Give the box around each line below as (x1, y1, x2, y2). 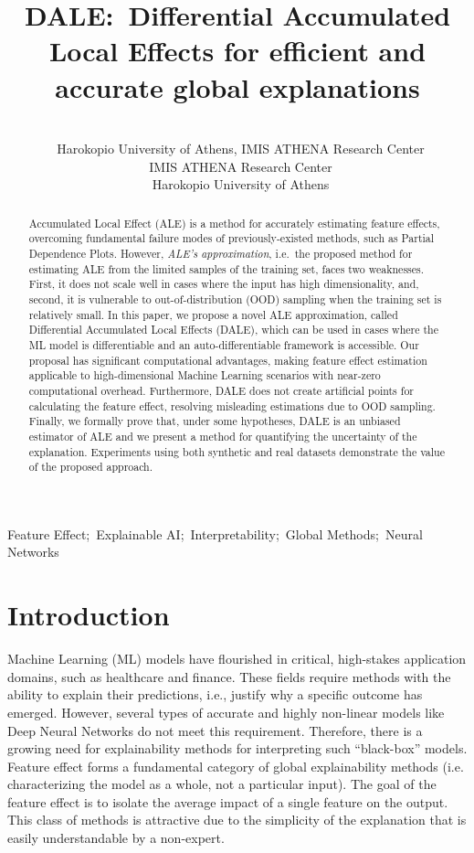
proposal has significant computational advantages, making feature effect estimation (28, 352, 427, 368)
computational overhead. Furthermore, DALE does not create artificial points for (28, 382, 414, 398)
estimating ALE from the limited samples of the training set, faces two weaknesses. (28, 261, 425, 276)
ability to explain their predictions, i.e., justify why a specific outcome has (7, 685, 423, 704)
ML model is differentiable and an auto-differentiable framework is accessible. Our (28, 336, 419, 352)
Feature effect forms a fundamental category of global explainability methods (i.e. (7, 756, 464, 775)
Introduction (7, 596, 170, 634)
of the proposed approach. (28, 459, 153, 474)
